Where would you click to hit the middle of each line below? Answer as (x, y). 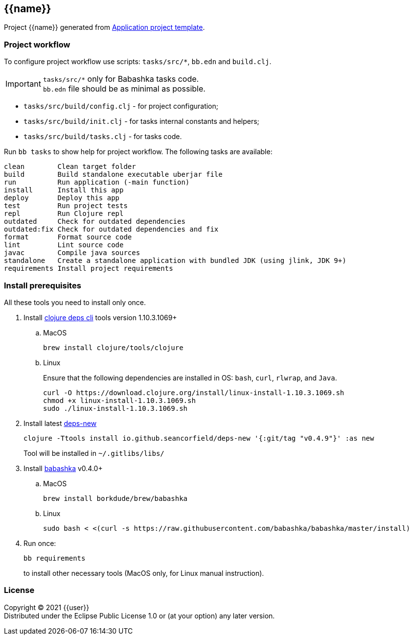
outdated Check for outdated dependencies (95, 222)
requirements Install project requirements (89, 269)
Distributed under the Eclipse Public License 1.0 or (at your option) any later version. (139, 615)
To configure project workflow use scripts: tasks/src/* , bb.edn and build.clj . (138, 62)
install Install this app (64, 190)
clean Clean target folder (70, 167)
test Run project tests (66, 206)
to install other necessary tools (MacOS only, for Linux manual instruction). (144, 573)
